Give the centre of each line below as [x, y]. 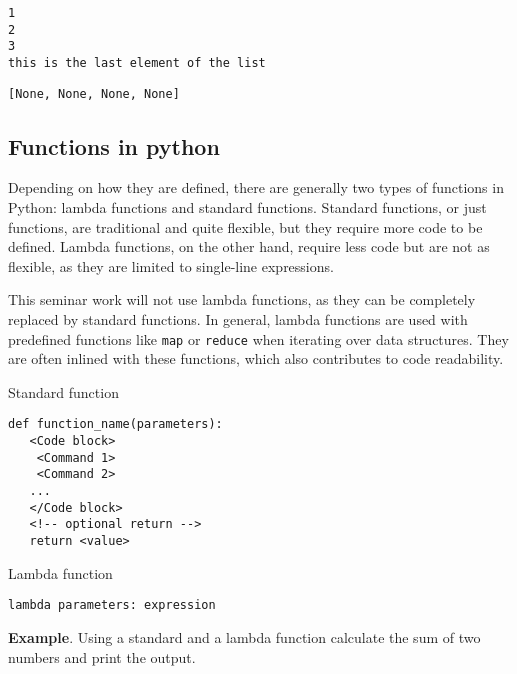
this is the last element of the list [137, 62]
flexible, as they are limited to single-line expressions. [171, 265]
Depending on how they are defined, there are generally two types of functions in [256, 187]
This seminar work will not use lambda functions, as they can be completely [242, 299]
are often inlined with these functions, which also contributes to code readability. [256, 358]
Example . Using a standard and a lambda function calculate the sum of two [244, 636]
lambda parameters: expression [112, 605]
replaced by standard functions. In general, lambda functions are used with [238, 319]
